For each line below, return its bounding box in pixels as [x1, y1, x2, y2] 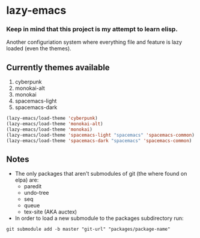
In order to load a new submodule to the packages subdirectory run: [14, 215, 184, 222]
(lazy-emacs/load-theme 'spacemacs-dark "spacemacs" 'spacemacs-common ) [6, 137, 192, 144]
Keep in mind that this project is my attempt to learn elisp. [6, 25, 178, 34]
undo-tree [23, 189, 49, 197]
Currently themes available [6, 62, 110, 73]
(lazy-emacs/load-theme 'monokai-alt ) [6, 121, 103, 127]
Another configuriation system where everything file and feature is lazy [6, 38, 182, 46]
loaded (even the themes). [6, 45, 71, 52]
